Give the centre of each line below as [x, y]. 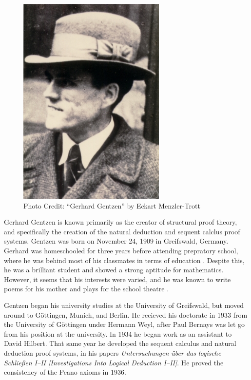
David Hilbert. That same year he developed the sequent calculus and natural [120, 343]
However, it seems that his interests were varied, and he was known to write [117, 279]
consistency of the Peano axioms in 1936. [65, 372]
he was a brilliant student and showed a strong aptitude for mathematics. [114, 270]
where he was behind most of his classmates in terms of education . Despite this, [124, 260]
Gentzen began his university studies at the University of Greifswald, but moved [124, 305]
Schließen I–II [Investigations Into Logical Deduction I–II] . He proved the [114, 362]
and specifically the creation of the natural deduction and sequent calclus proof [122, 231]
